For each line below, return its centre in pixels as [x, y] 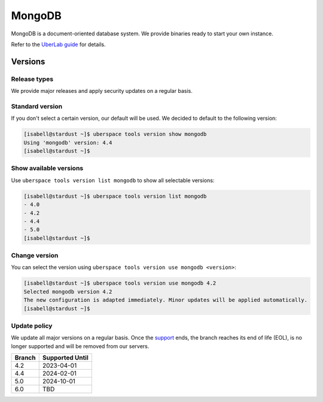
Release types [32, 79]
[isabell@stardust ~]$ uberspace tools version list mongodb [115, 196]
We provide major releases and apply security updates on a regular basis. [102, 91]
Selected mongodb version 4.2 [68, 291]
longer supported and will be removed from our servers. [80, 346]
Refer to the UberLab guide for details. [58, 44]
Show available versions [47, 168]
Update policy [32, 325]
